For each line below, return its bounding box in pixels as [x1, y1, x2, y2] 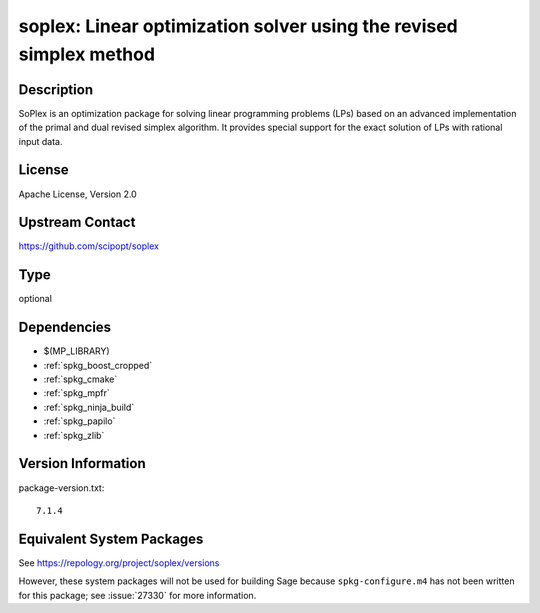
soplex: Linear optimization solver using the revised [18, 15, 459, 37]
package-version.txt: [18, 481, 105, 494]
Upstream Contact [18, 214, 136, 231]
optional [18, 293, 52, 305]
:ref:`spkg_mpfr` [43, 387, 110, 399]
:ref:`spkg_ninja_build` [43, 401, 135, 413]
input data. [18, 135, 64, 147]
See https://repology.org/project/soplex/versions [18, 556, 220, 569]
